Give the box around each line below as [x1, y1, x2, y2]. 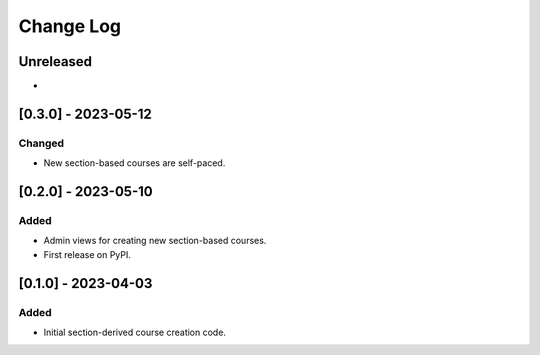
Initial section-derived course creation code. [43, 326, 227, 338]
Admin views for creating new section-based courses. [43, 235, 267, 247]
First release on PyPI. [43, 248, 132, 260]
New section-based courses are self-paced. [43, 157, 226, 169]
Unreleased [18, 53, 93, 70]
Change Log [18, 15, 122, 37]
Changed [18, 136, 65, 150]
